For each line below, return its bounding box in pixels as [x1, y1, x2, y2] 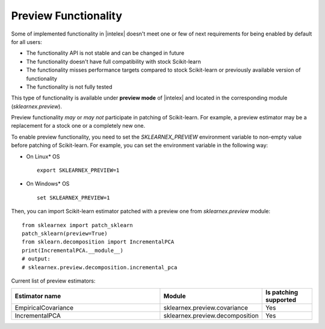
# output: [22, 255, 51, 262]
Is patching [265, 288, 299, 296]
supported [265, 296, 296, 304]
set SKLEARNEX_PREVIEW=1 [37, 194, 110, 201]
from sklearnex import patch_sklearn [22, 222, 134, 228]
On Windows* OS [26, 180, 70, 187]
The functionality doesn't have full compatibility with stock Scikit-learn [26, 58, 201, 65]
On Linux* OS [26, 152, 60, 160]
